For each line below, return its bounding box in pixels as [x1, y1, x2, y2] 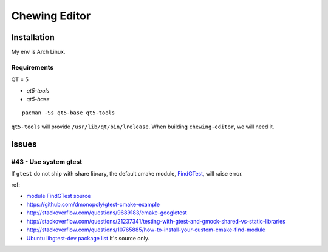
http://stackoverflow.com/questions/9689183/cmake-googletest [26, 209, 188, 216]
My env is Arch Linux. [11, 48, 66, 56]
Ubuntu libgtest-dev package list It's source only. [26, 234, 150, 242]
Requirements [11, 63, 54, 71]
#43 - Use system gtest [11, 157, 83, 166]
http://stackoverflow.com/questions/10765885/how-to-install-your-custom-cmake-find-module [26, 226, 265, 233]
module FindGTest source [26, 192, 91, 199]
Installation [11, 32, 55, 42]
